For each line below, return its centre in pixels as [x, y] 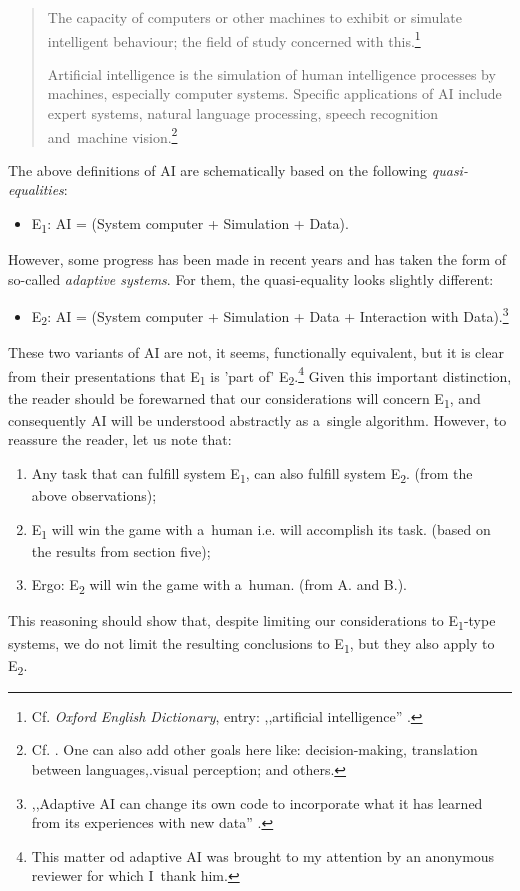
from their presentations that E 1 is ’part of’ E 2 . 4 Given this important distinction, [260, 375]
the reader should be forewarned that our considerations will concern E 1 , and [244, 399]
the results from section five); [121, 550]
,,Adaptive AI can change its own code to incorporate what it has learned [257, 802]
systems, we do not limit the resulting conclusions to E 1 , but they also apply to [251, 644]
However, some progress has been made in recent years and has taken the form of [257, 259]
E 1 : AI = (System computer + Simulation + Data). [190, 224]
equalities [36, 189]
